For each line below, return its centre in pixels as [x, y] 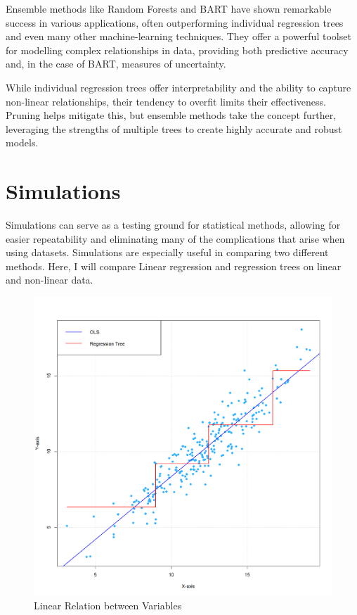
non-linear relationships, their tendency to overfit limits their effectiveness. [166, 101]
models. [22, 142]
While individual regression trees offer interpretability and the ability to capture [178, 87]
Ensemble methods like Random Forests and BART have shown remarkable [169, 8]
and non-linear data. [50, 280]
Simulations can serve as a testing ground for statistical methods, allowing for [173, 225]
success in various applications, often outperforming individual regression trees [175, 22]
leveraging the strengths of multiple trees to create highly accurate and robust [174, 128]
